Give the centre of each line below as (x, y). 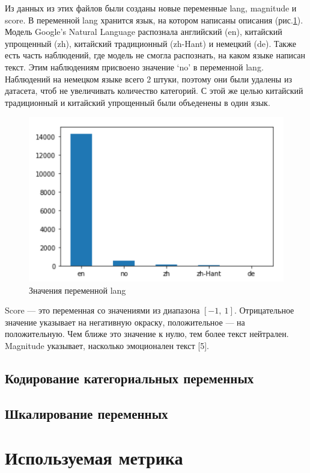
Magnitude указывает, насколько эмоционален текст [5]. (107, 345)
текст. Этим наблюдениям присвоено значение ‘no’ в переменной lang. (134, 66)
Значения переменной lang (77, 290)
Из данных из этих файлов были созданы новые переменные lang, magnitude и (151, 8)
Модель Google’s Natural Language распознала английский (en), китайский (144, 32)
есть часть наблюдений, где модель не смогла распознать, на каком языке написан (155, 55)
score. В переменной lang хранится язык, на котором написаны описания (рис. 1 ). (154, 20)
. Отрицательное (264, 310)
